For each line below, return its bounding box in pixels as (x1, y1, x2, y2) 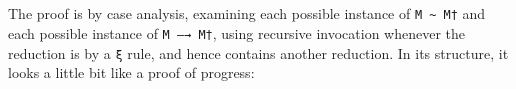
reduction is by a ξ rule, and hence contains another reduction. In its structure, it (8, 42, 509, 63)
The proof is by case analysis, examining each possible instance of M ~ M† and (8, 3, 486, 24)
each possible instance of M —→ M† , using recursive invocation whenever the (8, 22, 465, 43)
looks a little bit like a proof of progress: (8, 62, 255, 83)
